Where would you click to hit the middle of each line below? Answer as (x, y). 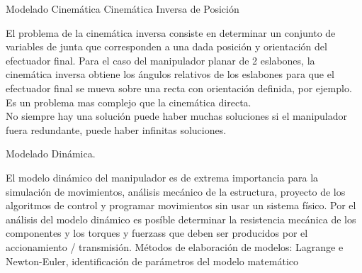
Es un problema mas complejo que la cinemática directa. (129, 102)
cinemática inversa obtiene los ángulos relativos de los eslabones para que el (170, 74)
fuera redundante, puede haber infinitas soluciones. (116, 129)
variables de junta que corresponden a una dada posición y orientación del (166, 46)
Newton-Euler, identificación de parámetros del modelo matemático (152, 261)
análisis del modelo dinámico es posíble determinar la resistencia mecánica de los (181, 219)
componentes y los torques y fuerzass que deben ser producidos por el (157, 233)
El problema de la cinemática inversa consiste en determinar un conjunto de (171, 32)
